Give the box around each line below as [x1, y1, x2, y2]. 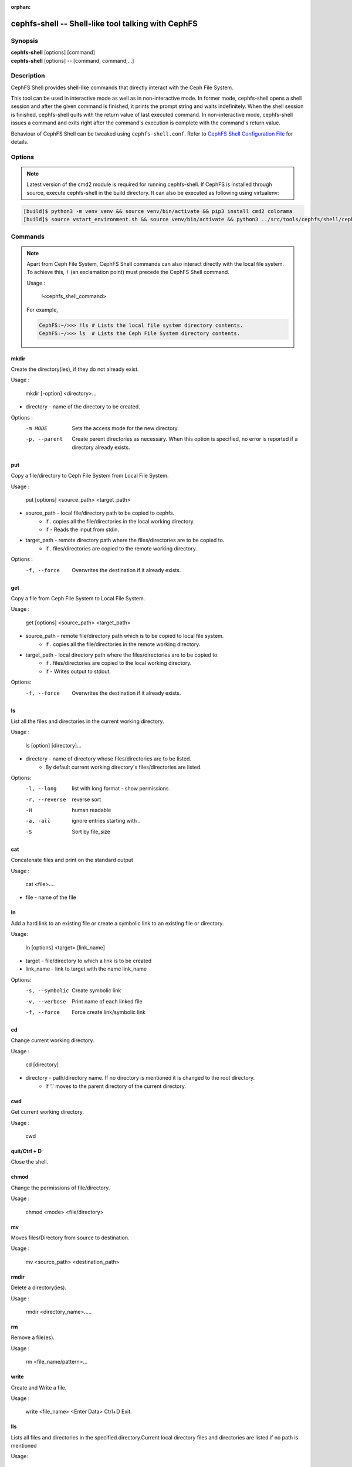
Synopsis [11, 36, 38, 45]
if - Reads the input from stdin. [45, 526, 120, 533]
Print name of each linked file [72, 998, 143, 1005]
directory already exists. [72, 444, 130, 451]
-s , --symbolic [25, 988, 70, 994]
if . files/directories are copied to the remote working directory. [45, 545, 198, 552]
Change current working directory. [11, 1037, 94, 1044]
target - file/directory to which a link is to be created [25, 957, 152, 964]
